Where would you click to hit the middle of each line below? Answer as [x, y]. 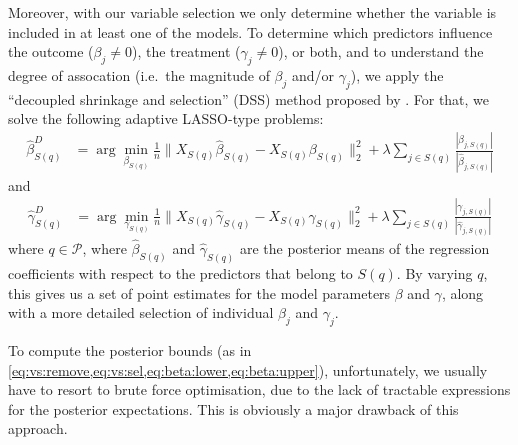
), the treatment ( [186, 51]
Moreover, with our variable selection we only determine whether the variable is [252, 12]
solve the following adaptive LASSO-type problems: [166, 118]
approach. [38, 428]
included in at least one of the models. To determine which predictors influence [250, 31]
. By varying [434, 272]
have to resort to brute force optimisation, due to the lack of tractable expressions [259, 389]
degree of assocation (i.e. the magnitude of [139, 74]
